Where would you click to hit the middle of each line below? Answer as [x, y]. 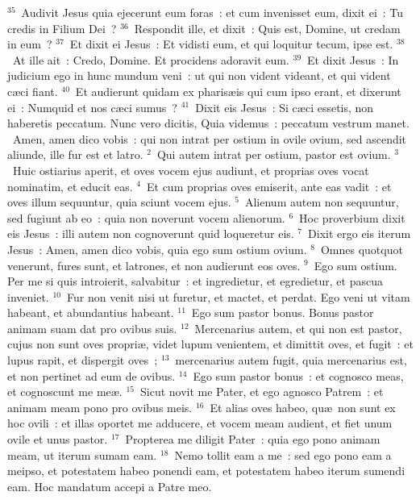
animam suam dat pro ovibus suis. [92, 328]
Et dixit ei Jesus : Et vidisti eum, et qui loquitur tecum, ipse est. [231, 44]
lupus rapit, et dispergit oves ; [83, 360]
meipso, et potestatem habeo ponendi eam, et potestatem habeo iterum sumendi [206, 471]
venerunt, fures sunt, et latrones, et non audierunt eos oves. [154, 265]
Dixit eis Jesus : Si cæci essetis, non [285, 107]
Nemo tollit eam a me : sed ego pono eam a [283, 454]
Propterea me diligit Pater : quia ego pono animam [253, 439]
